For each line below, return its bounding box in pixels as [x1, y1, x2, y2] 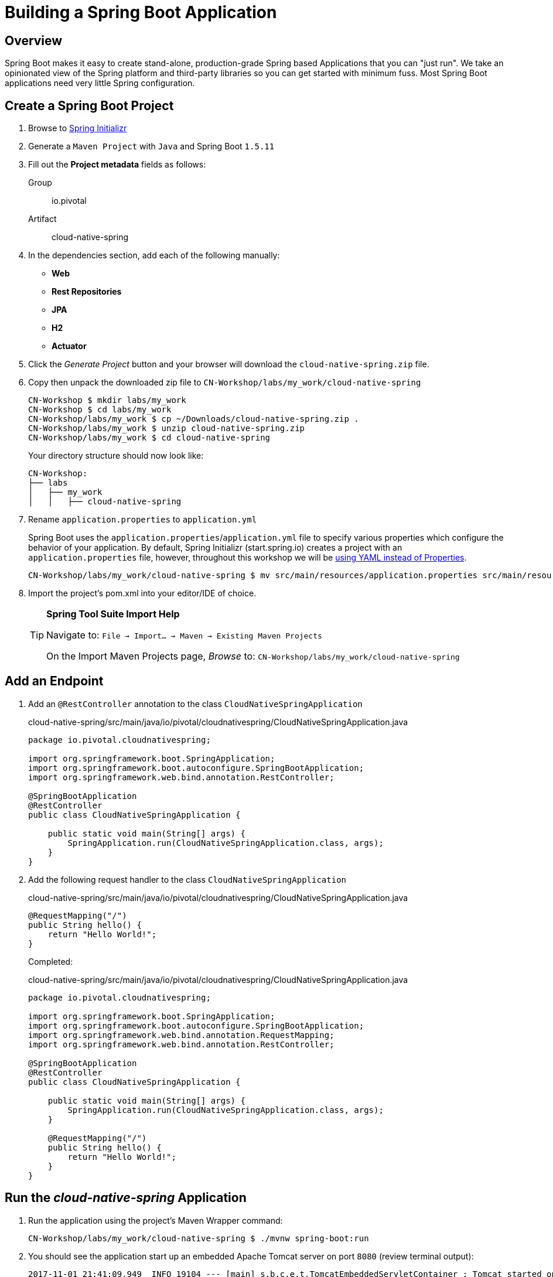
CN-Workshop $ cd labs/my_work [28, 405, 172, 415]
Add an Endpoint [5, 674, 104, 689]
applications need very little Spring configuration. [5, 78, 195, 88]
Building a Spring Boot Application [5, 2, 277, 22]
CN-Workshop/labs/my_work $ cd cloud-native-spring [28, 433, 271, 443]
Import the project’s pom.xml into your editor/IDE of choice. [28, 588, 257, 599]
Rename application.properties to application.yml [28, 514, 257, 525]
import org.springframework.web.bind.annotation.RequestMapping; [28, 1030, 334, 1040]
